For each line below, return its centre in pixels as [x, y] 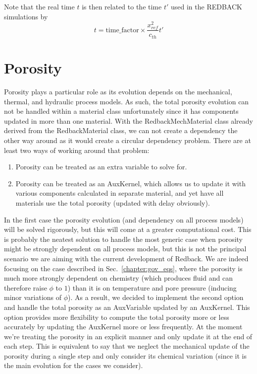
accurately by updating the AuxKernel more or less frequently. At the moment [123, 327]
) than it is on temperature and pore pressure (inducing [152, 287]
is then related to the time [122, 6]
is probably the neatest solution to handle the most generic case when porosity [124, 239]
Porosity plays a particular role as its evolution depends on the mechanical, [118, 92]
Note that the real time [39, 6]
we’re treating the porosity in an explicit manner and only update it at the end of [128, 336]
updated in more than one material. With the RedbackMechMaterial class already [128, 120]
